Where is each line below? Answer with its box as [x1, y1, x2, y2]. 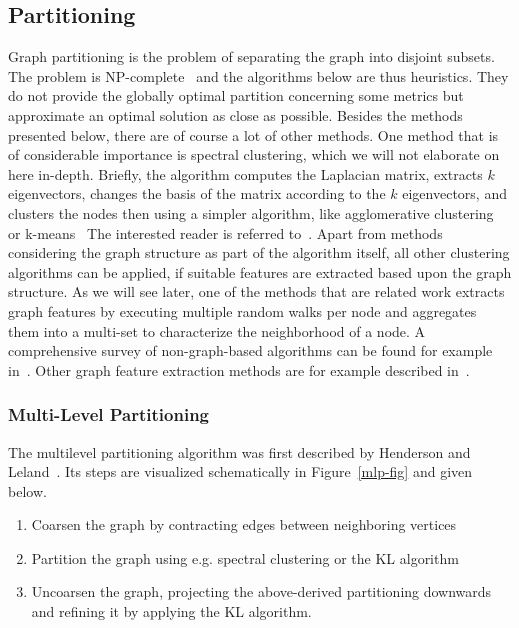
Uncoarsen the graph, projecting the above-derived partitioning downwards [31, 581, 492, 602]
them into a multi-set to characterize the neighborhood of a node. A [8, 320, 426, 341]
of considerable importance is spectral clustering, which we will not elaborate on [8, 144, 500, 165]
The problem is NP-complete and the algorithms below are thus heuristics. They [8, 65, 509, 86]
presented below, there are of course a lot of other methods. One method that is [8, 124, 499, 145]
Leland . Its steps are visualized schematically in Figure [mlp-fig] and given [8, 461, 473, 482]
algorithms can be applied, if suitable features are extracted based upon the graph [8, 261, 512, 282]
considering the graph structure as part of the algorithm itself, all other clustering [8, 242, 510, 263]
